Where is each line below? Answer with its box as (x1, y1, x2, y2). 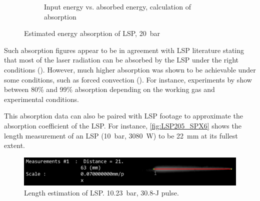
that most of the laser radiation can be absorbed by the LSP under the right (4, 54, 239, 65)
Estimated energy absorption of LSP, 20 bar (24, 28, 160, 38)
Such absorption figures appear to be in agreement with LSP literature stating (4, 44, 244, 55)
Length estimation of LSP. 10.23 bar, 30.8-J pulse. (24, 187, 179, 197)
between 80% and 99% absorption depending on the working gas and (4, 84, 215, 94)
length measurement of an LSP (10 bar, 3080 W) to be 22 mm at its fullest (4, 130, 238, 140)
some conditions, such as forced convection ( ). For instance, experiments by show (4, 74, 252, 84)
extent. (4, 140, 25, 150)
